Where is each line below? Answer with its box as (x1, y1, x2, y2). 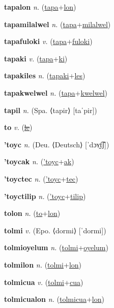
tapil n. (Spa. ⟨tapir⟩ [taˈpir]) (4, 104, 97, 115)
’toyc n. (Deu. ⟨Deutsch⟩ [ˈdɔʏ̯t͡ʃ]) (4, 139, 109, 149)
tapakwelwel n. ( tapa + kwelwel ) (4, 87, 108, 98)
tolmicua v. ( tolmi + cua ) (4, 276, 83, 287)
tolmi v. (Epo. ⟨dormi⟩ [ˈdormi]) (4, 225, 106, 235)
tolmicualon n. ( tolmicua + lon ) (4, 294, 104, 304)
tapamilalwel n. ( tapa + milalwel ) (4, 18, 111, 29)
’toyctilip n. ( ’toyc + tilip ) (4, 190, 86, 201)
